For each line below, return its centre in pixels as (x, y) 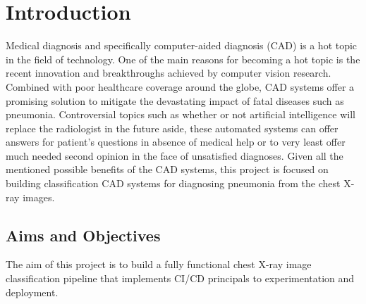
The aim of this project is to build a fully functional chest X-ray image (159, 264)
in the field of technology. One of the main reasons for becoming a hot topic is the (183, 59)
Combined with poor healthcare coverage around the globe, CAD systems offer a (180, 86)
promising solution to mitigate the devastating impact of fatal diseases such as (175, 100)
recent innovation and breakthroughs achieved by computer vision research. (169, 73)
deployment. (32, 292)
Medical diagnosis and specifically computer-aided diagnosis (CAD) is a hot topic (182, 45)
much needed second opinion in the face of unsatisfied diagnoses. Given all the (175, 155)
